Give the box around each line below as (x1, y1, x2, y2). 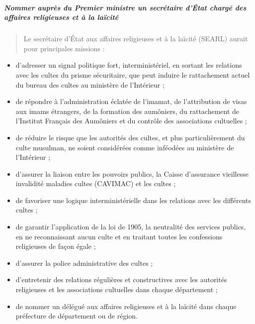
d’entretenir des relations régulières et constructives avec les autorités (15, 274, 227, 285)
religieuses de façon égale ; (15, 241, 96, 251)
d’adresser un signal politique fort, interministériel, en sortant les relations (15, 60, 242, 70)
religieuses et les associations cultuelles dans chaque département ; (15, 284, 218, 295)
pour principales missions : (23, 43, 105, 53)
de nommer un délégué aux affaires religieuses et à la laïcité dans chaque (15, 301, 237, 311)
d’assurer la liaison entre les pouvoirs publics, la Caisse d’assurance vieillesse (15, 168, 249, 179)
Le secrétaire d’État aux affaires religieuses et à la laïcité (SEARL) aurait (23, 33, 248, 44)
